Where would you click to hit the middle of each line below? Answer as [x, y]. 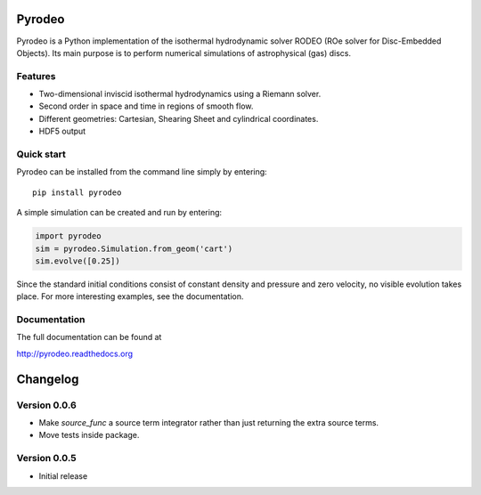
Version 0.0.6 [47, 405]
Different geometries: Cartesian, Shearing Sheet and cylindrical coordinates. [179, 118]
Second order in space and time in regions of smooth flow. [146, 106]
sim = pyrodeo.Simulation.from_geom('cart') [134, 248]
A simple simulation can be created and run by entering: [119, 213]
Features [36, 76]
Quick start [41, 154]
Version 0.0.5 [46, 458]
